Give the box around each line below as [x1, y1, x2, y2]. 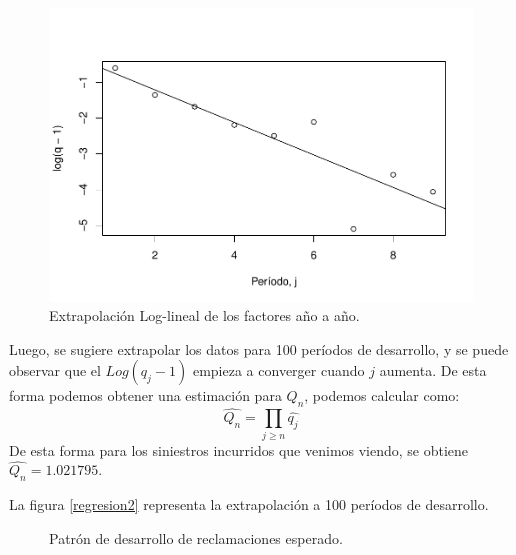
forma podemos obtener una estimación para [9, 385, 282, 406]
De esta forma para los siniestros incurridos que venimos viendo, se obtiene [9, 439, 469, 460]
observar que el [9, 360, 101, 381]
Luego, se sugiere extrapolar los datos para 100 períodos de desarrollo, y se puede [9, 338, 509, 359]
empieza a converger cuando [192, 360, 365, 381]
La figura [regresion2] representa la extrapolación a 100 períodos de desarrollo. [9, 494, 489, 515]
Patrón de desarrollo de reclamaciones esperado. [49, 527, 343, 548]
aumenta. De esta [379, 360, 487, 381]
